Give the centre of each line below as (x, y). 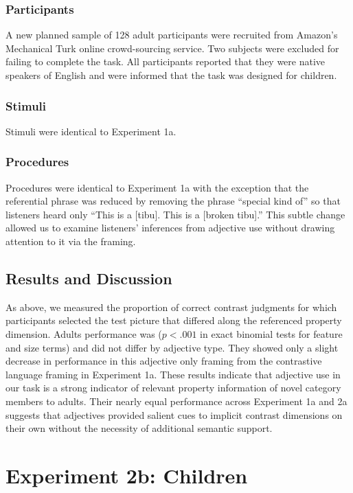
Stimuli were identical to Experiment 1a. (91, 131)
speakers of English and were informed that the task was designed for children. (171, 75)
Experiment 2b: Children (127, 475)
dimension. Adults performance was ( (84, 333)
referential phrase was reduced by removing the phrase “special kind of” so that (173, 201)
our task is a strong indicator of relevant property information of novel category (173, 388)
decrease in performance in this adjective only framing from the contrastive (164, 361)
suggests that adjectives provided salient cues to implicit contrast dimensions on (174, 414)
